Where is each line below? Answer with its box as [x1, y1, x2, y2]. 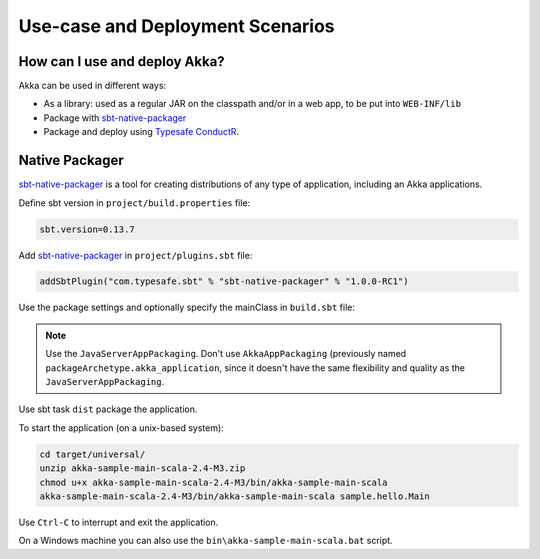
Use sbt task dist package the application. [18, 403, 198, 415]
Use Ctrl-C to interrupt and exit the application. [18, 516, 219, 528]
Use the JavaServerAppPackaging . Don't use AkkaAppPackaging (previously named [45, 348, 407, 360]
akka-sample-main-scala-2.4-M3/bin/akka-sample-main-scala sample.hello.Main [39, 490, 430, 502]
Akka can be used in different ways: [18, 80, 167, 92]
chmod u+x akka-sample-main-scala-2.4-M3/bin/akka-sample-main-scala [39, 476, 388, 488]
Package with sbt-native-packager [43, 111, 187, 124]
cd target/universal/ [39, 448, 146, 460]
